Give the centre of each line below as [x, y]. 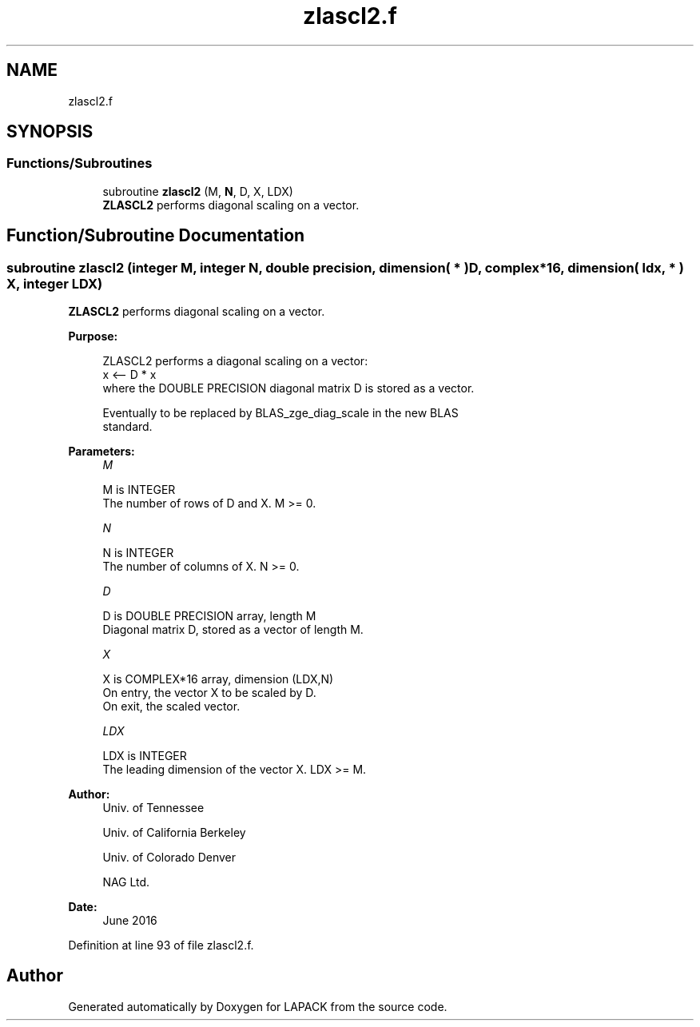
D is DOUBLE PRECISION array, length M [209, 616]
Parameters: [101, 452]
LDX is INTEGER [145, 756]
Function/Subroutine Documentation [156, 236]
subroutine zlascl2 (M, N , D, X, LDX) [198, 191]
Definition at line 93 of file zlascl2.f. [161, 945]
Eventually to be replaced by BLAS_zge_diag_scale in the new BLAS [280, 413]
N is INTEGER [138, 553]
